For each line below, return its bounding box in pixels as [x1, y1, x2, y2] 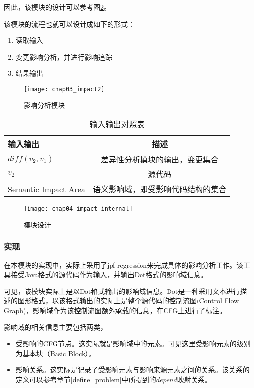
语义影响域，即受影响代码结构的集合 [92, 183, 226, 195]
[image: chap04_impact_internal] [24, 205, 133, 213]
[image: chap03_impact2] [24, 85, 105, 93]
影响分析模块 [24, 99, 65, 110]
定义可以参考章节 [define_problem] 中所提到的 [15, 374, 156, 385]
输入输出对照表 [89, 118, 145, 130]
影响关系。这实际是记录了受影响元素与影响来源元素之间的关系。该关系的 [15, 364, 250, 375]
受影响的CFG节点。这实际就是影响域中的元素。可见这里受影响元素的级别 [15, 338, 251, 349]
